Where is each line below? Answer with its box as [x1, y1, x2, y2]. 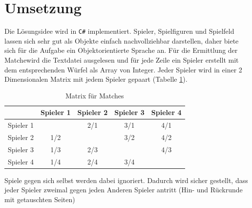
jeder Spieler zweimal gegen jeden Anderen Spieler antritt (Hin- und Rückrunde [4, 185, 243, 195]
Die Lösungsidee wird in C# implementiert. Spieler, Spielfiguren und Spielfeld [4, 26, 234, 36]
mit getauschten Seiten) [4, 194, 75, 204]
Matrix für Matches [65, 90, 124, 100]
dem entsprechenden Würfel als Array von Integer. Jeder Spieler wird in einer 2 [4, 64, 242, 74]
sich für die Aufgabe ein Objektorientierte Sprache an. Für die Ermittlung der [4, 45, 238, 55]
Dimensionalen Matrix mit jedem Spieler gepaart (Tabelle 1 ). [4, 74, 188, 84]
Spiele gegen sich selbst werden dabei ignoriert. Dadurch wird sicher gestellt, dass [4, 175, 248, 185]
